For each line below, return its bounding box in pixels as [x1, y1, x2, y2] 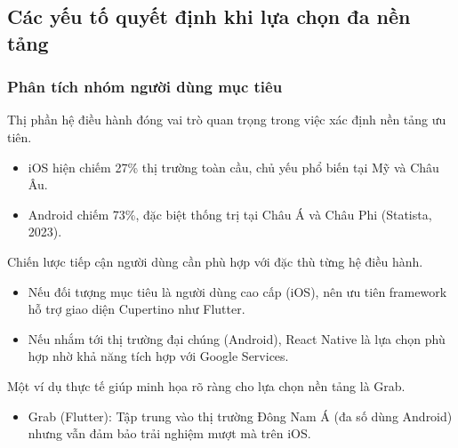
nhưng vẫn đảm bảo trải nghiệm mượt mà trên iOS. [28, 424, 311, 443]
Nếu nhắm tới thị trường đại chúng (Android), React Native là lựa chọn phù [28, 329, 446, 348]
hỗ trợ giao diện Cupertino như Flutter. [28, 300, 245, 318]
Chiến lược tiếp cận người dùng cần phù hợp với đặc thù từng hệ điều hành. [7, 252, 423, 270]
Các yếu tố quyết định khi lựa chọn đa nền [7, 3, 411, 30]
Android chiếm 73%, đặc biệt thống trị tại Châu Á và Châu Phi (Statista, [28, 204, 432, 223]
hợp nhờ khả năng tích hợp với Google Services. [28, 347, 289, 365]
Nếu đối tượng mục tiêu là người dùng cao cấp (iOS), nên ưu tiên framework [28, 282, 447, 300]
